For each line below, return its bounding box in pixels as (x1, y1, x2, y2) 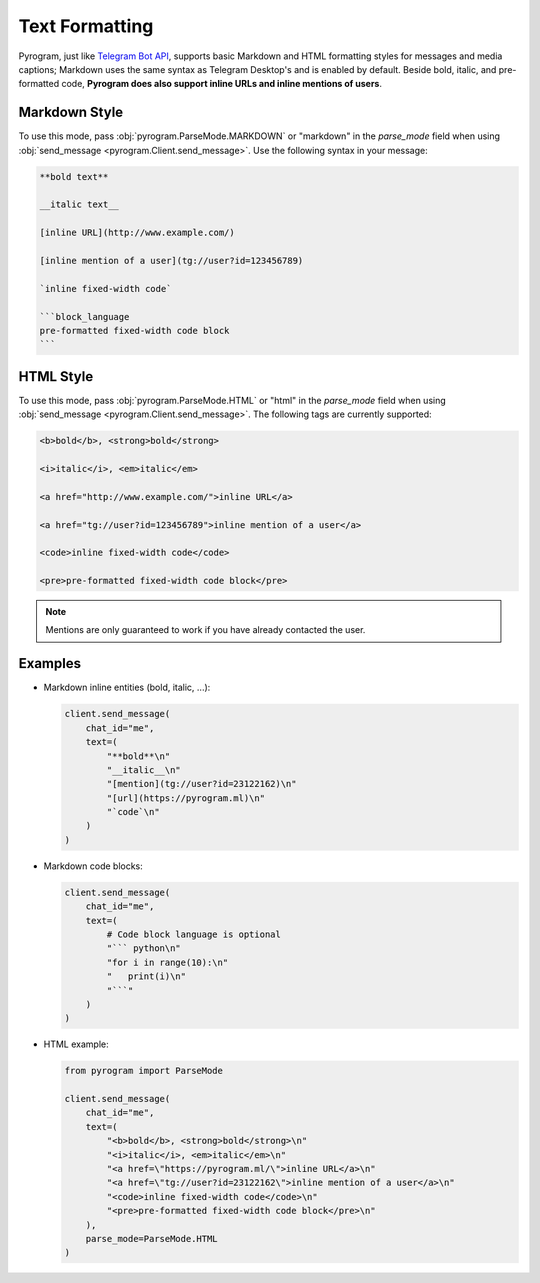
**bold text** (39, 171, 109, 182)
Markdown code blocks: (43, 860, 144, 872)
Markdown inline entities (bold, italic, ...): (43, 681, 211, 694)
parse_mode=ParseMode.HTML (85, 1233, 219, 1244)
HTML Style (18, 368, 94, 385)
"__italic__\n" (106, 764, 182, 775)
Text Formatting (18, 15, 154, 37)
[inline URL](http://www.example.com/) (39, 227, 235, 239)
